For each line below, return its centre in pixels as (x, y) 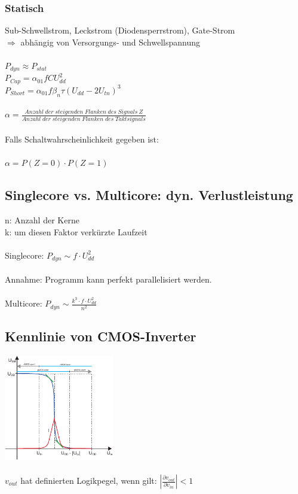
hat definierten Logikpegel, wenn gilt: (89, 481)
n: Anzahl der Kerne (42, 220)
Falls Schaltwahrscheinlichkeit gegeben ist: (82, 139)
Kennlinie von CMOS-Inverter (101, 336)
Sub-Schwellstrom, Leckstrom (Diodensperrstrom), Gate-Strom (120, 30)
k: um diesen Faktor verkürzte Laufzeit (76, 231)
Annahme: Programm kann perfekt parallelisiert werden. (108, 279)
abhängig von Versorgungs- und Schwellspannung (110, 42)
